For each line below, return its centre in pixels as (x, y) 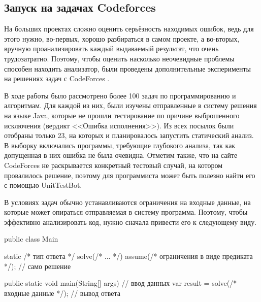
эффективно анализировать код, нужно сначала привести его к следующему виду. (130, 222)
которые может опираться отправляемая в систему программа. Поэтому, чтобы (126, 212)
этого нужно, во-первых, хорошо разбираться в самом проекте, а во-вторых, (122, 38)
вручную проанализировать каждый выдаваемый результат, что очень (111, 48)
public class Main (31, 239)
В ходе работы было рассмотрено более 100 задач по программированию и (120, 95)
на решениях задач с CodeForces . (57, 78)
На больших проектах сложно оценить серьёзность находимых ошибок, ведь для (129, 29)
